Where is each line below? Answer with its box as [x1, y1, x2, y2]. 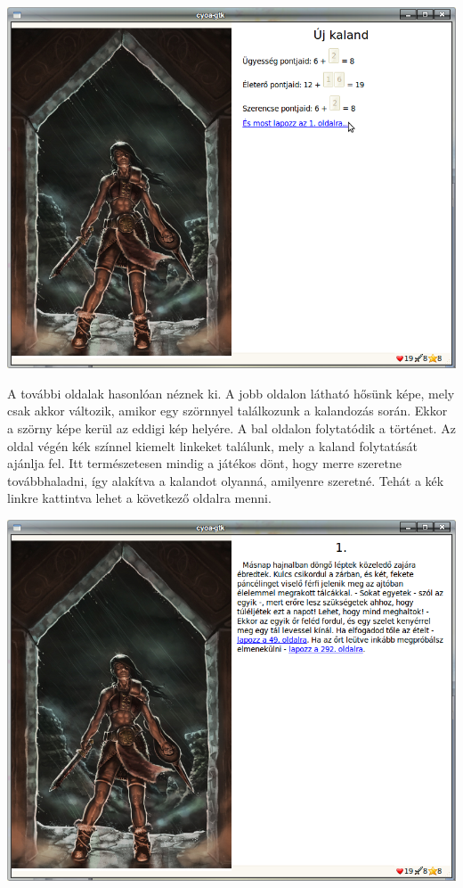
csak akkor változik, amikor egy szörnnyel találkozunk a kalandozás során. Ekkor [7, 401, 448, 420]
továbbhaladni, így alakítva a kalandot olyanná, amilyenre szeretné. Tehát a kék [7, 471, 444, 489]
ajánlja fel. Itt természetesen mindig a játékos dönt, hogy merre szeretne [7, 454, 402, 473]
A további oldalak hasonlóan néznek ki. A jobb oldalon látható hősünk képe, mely [7, 383, 455, 402]
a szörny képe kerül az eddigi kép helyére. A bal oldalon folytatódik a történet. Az [7, 418, 456, 437]
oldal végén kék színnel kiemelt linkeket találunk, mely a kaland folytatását [7, 436, 418, 455]
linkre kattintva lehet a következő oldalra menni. [7, 489, 272, 507]
